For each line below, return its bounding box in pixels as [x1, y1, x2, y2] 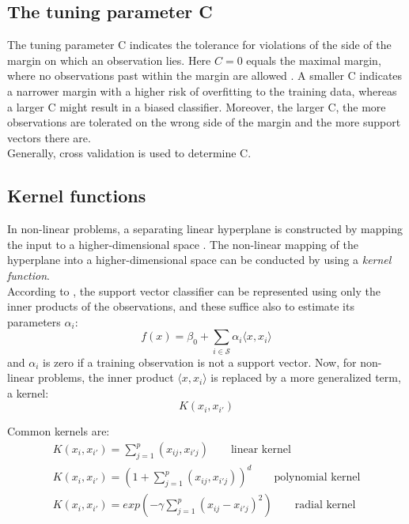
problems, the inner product [37, 369, 174, 386]
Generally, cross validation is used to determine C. [7, 145, 252, 161]
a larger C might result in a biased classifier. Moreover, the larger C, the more [7, 98, 386, 115]
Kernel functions [7, 183, 146, 208]
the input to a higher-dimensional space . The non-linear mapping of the [7, 236, 358, 252]
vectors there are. [7, 129, 91, 145]
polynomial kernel [274, 472, 361, 484]
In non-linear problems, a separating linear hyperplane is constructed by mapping [7, 221, 403, 237]
